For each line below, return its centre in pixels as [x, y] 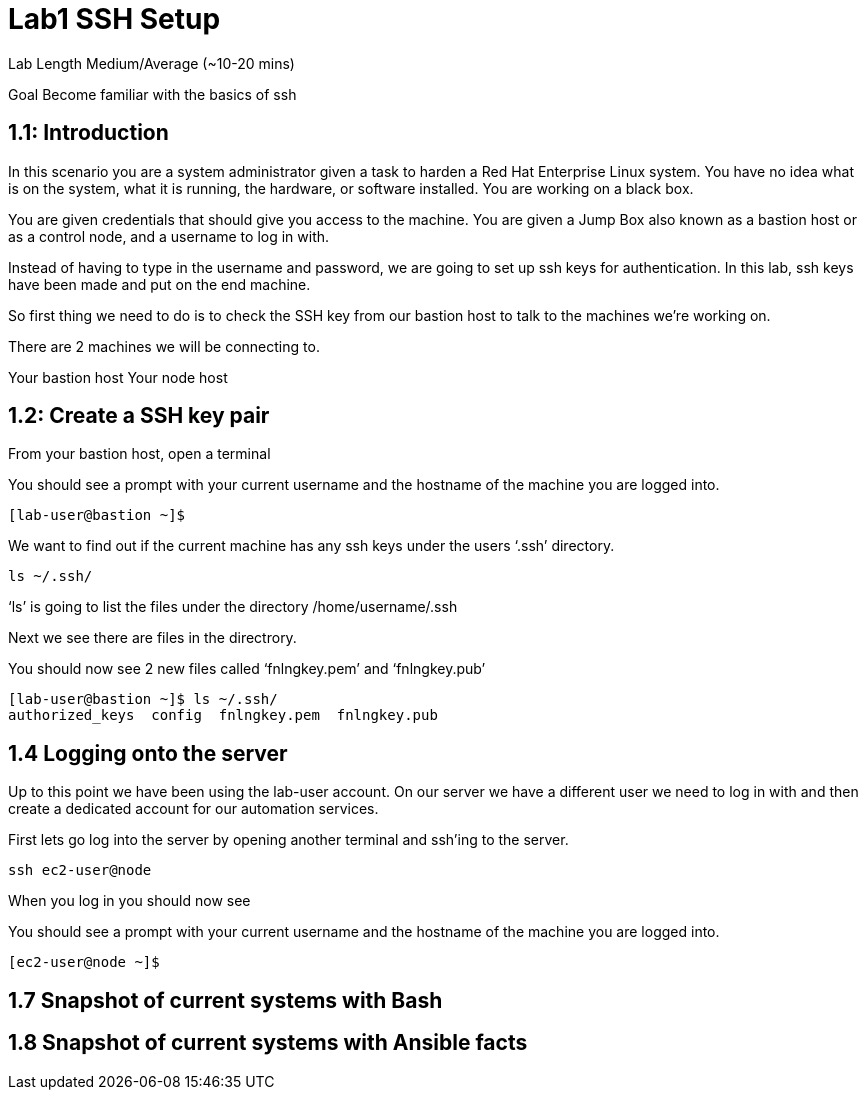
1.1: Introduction [88, 133]
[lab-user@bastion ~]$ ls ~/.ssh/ [143, 699]
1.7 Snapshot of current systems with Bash [225, 1000]
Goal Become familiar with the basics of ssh [152, 94]
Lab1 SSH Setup [114, 19]
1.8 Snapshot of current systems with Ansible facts [268, 1043]
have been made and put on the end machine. [159, 284]
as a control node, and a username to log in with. [169, 236]
